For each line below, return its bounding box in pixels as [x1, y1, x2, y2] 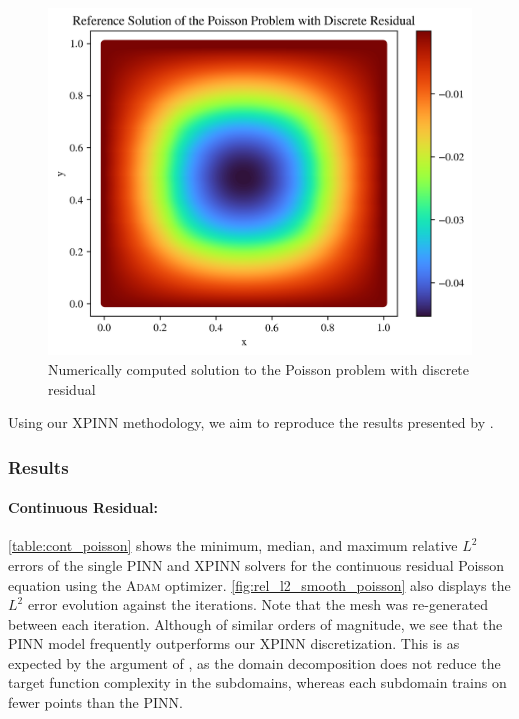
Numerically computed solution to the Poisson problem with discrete [48, 358, 470, 379]
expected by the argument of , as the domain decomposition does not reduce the [8, 652, 501, 673]
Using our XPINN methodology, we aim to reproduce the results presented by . [8, 412, 494, 433]
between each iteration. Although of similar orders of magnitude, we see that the [8, 613, 503, 634]
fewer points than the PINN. [8, 692, 183, 713]
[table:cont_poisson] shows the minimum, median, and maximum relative [8, 535, 458, 556]
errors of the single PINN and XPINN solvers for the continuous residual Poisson [8, 554, 505, 575]
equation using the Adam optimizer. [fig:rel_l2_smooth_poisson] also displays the [8, 574, 511, 595]
